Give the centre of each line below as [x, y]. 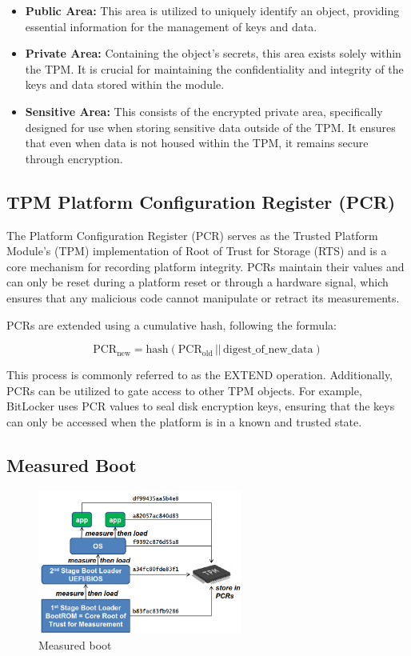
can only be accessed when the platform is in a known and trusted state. [184, 421]
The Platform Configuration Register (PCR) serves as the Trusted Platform [192, 235]
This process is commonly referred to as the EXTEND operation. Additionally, [200, 375]
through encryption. [74, 158]
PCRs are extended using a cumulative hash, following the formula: [172, 324]
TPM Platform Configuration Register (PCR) [201, 201]
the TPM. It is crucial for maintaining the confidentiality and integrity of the [214, 68]
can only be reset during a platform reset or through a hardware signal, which [198, 282]
